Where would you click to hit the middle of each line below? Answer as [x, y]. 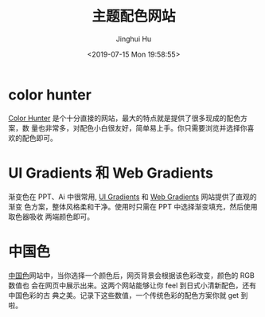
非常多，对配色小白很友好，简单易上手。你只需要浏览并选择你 [146, 127]
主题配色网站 [133, 16]
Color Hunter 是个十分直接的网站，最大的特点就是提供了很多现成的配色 [125, 118]
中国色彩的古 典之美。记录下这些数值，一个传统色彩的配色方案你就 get [124, 295]
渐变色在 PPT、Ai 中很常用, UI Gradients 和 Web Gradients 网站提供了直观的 [132, 197]
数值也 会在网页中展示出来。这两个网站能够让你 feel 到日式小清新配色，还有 [132, 285]
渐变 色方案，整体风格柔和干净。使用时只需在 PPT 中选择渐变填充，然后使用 [133, 206]
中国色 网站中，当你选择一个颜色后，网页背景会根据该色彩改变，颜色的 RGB [131, 275]
